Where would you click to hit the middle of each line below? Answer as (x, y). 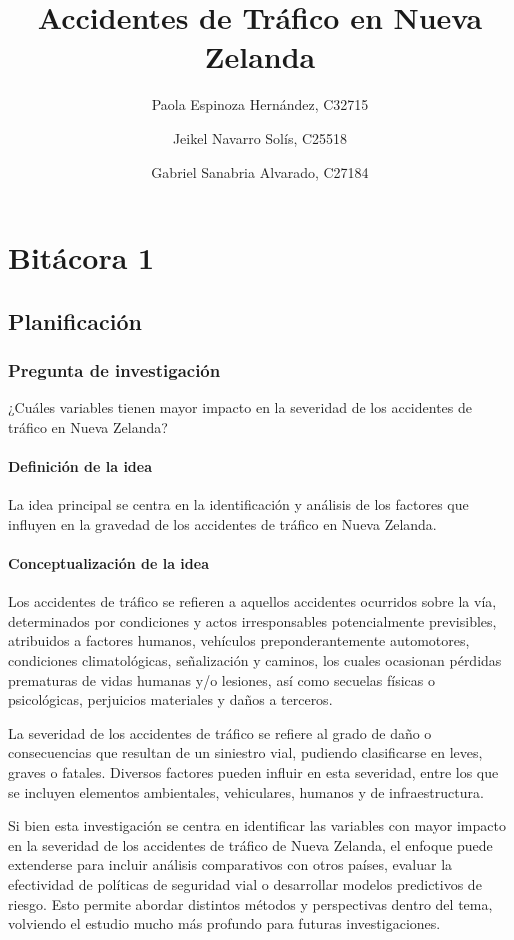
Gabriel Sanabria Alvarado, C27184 (260, 171)
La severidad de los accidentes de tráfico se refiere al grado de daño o (220, 732)
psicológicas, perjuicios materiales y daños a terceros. (170, 699)
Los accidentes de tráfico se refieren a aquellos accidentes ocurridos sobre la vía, (252, 601)
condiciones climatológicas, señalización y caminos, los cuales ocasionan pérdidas (255, 660)
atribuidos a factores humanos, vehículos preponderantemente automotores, (239, 640)
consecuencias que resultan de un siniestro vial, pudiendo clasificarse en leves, (245, 752)
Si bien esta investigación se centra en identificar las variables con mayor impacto (257, 825)
